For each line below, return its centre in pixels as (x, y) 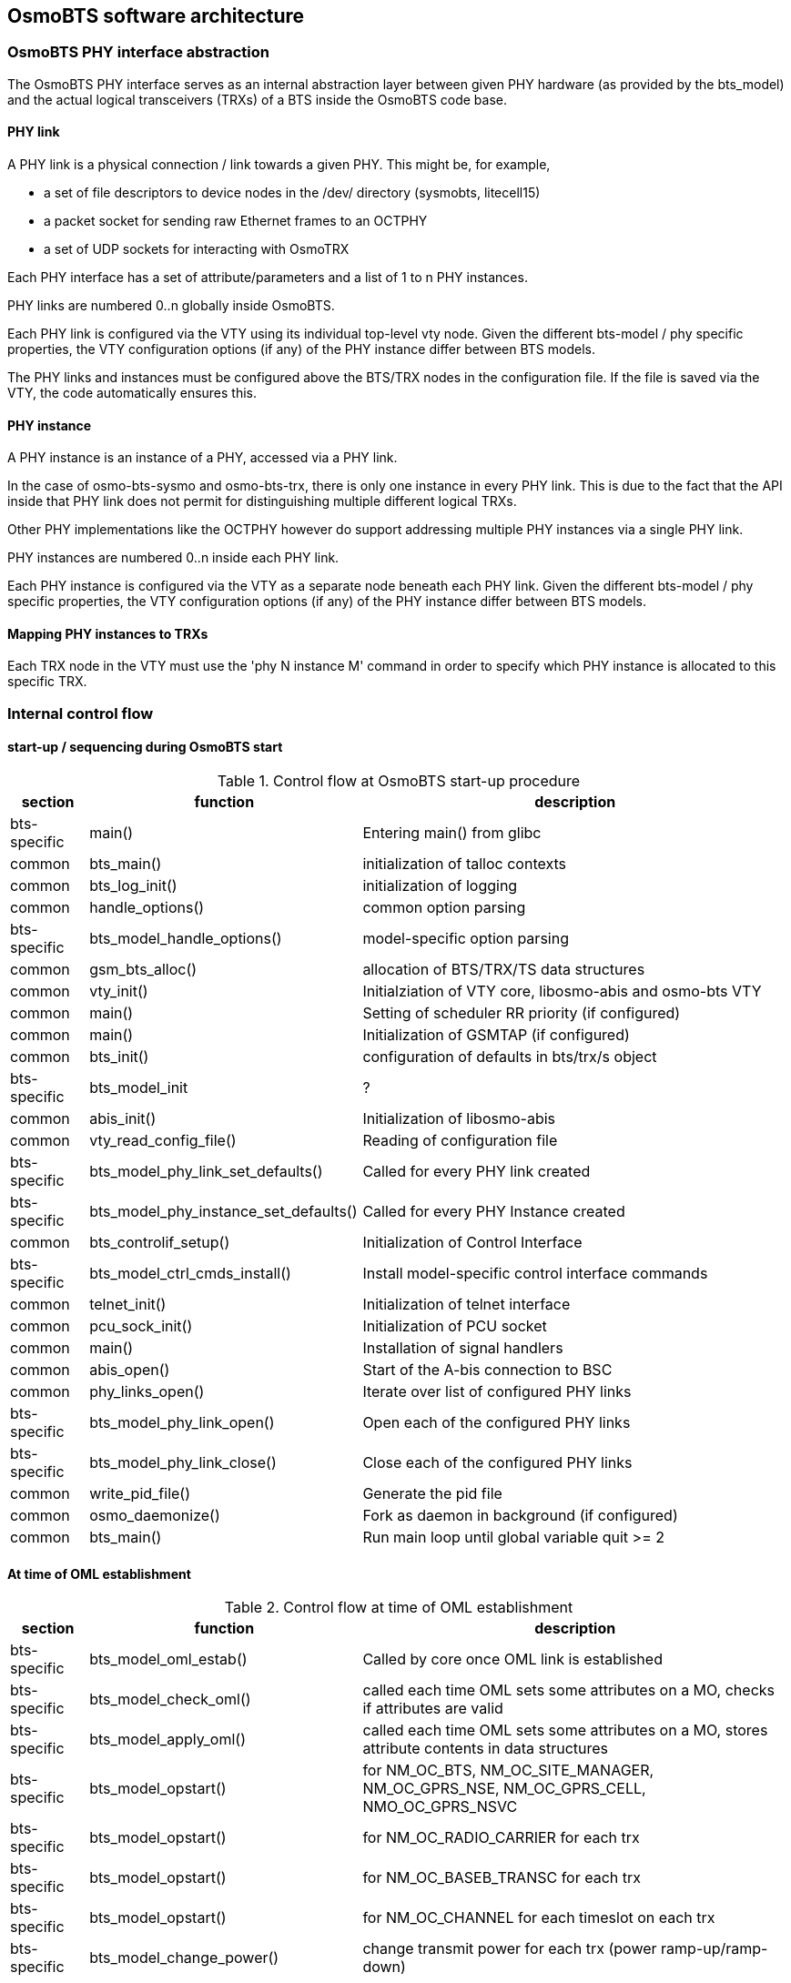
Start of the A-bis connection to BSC (487, 1370)
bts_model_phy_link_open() (182, 1423)
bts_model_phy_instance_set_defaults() (223, 1212)
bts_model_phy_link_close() (183, 1463)
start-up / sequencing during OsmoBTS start (145, 747)
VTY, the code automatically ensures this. (132, 393)
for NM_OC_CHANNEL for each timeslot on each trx (539, 1918)
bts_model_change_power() (184, 1958)
